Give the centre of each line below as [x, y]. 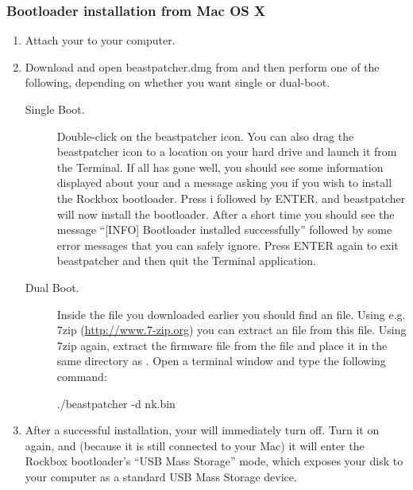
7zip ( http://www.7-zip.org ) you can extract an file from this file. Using [232, 330]
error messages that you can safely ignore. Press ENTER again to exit [228, 245]
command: [82, 376]
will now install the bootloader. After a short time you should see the [226, 214]
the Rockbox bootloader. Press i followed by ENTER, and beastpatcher [231, 198]
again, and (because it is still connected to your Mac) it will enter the [195, 445]
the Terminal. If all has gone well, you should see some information [220, 167]
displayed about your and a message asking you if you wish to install [224, 183]
